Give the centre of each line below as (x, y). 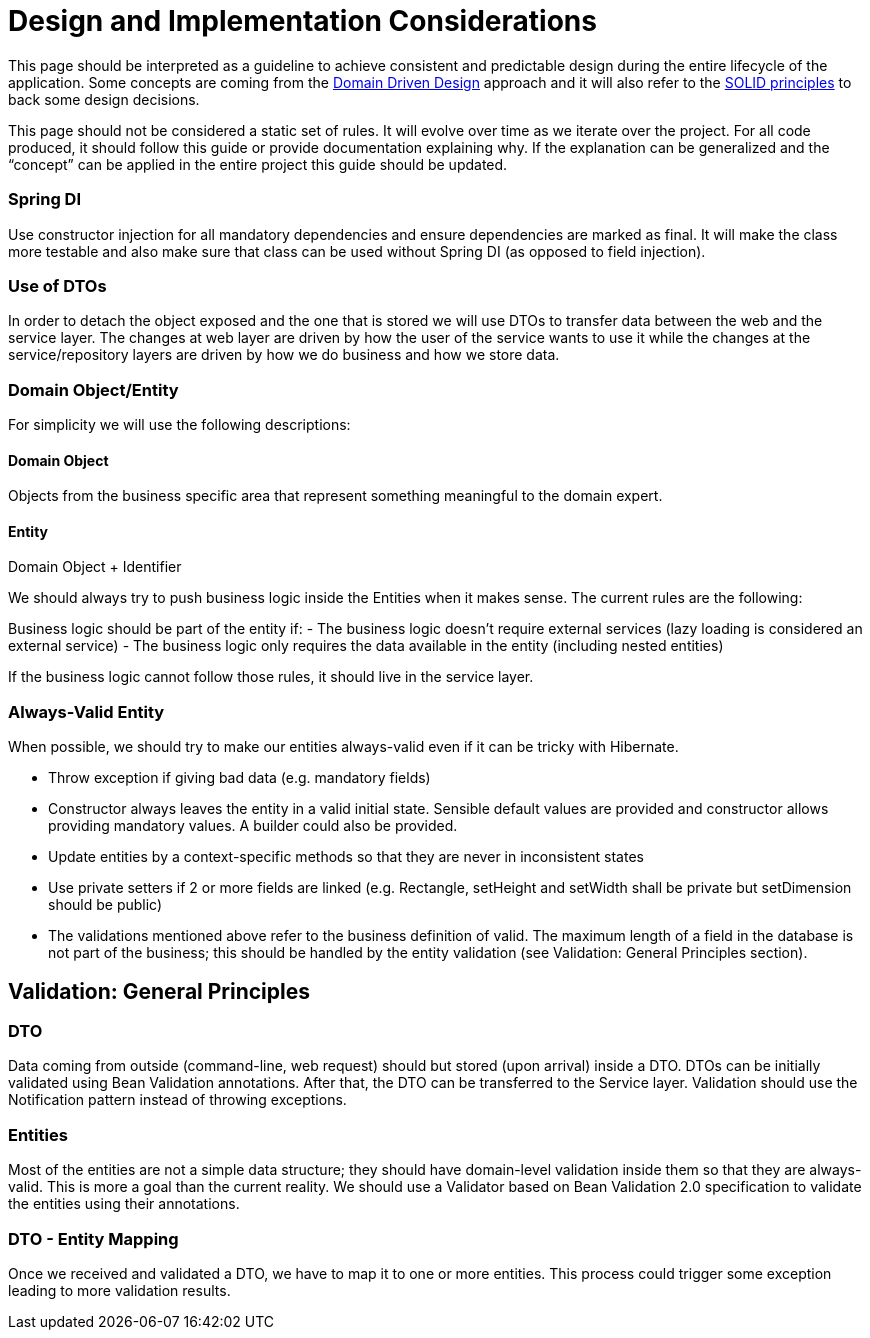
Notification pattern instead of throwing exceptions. (177, 1100)
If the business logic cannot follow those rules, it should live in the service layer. (271, 677)
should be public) (105, 905)
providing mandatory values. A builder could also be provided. (253, 826)
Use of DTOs (57, 285)
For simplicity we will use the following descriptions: (179, 424)
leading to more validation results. (119, 1290)
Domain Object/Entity (93, 389)
